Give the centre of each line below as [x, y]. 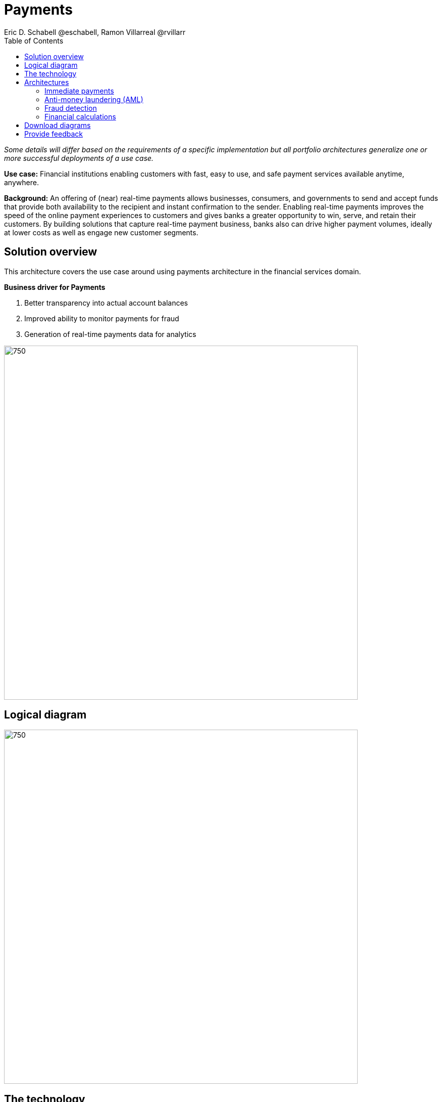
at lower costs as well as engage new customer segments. [101, 232]
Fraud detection [71, 108]
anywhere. [21, 182]
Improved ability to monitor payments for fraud [102, 318]
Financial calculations [80, 116]
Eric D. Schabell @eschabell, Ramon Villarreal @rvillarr [95, 32]
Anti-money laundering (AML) [94, 99]
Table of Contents [34, 40]
